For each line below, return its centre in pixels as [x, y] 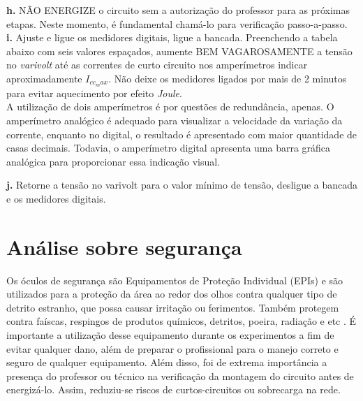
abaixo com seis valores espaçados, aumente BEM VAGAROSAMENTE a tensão [179, 51]
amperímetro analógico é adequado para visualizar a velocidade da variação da [175, 121]
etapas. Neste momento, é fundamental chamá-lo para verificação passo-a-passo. [177, 23]
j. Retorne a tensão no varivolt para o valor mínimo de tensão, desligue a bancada [182, 185]
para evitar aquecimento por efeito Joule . [94, 93]
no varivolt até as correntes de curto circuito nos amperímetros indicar [157, 65]
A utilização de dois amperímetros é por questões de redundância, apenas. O [170, 107]
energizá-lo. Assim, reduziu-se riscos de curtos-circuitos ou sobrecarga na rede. [173, 389]
